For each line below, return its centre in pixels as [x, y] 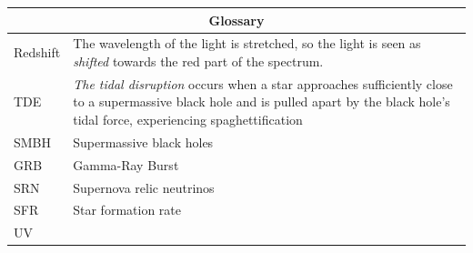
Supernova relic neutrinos [144, 187]
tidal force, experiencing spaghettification [188, 119]
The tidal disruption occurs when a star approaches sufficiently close [263, 83]
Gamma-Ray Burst [126, 164]
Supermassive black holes [143, 142]
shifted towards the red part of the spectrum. [198, 61]
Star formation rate [127, 210]
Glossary [236, 20]
